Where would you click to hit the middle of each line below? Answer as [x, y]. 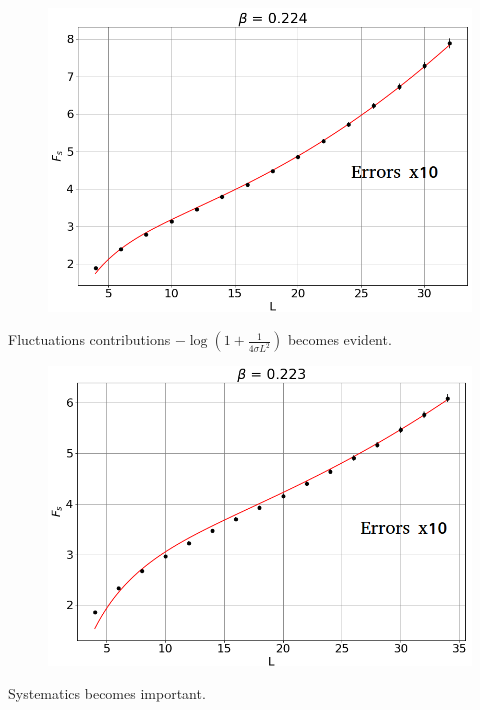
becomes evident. [339, 339]
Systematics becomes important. [107, 693]
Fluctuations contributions [89, 339]
